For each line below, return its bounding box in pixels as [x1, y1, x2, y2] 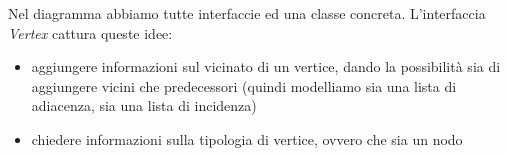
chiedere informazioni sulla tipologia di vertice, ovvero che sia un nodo [31, 128, 463, 149]
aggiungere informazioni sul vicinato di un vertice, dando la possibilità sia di [31, 56, 501, 77]
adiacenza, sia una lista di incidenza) [31, 95, 257, 116]
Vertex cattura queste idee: [8, 22, 173, 43]
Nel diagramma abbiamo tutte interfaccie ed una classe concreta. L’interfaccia [8, 3, 486, 23]
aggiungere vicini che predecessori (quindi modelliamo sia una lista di [31, 75, 457, 96]
